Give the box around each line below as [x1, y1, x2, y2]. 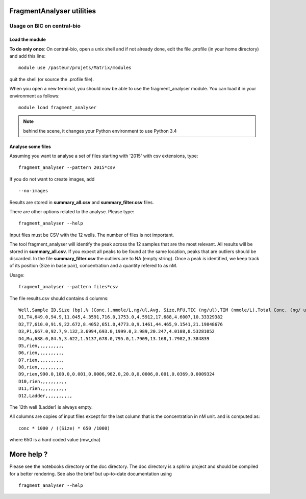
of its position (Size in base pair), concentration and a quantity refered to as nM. [9, 263, 178, 269]
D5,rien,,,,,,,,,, [18, 342, 65, 348]
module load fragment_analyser [18, 105, 97, 110]
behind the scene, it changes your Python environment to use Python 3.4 [23, 128, 177, 134]
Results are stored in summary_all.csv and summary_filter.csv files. [9, 199, 154, 205]
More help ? [9, 450, 48, 459]
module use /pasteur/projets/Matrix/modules [18, 65, 132, 71]
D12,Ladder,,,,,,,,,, [18, 393, 72, 398]
